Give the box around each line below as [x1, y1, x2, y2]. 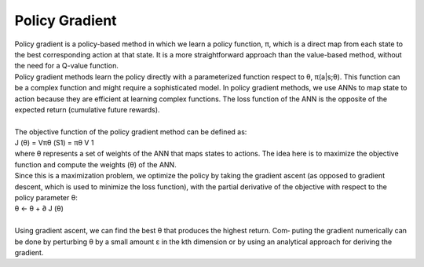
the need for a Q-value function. [14, 61, 119, 71]
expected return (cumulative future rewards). [14, 104, 160, 114]
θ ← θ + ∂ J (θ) [14, 204, 64, 214]
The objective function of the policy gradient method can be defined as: [14, 126, 247, 137]
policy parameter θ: [14, 193, 78, 203]
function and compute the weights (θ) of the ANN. [14, 159, 177, 169]
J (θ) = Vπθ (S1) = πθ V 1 [14, 138, 94, 148]
